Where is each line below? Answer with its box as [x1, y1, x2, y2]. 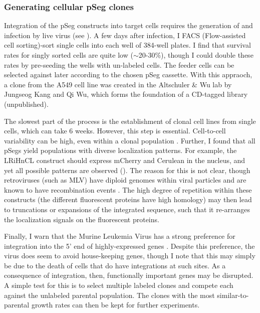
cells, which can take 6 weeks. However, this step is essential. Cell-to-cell [4, 125, 226, 136]
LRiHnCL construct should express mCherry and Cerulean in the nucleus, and [4, 154, 245, 165]
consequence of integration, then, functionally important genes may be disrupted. [4, 270, 253, 280]
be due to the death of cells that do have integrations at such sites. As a [4, 260, 226, 270]
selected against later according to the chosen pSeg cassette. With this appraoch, [4, 69, 252, 80]
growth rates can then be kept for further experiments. [31, 299, 200, 310]
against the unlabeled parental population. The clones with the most [4, 289, 215, 300]
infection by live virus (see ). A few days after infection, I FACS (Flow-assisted [4, 30, 246, 40]
